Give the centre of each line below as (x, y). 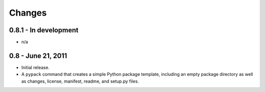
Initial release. (35, 67)
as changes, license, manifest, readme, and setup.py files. (80, 81)
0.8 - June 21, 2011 (38, 56)
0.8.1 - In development (44, 30)
